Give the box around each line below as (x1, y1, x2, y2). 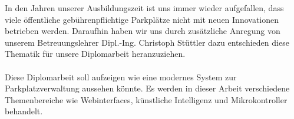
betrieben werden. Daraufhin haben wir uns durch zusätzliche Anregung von (5, 25, 280, 37)
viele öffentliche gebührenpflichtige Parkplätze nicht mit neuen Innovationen (5, 13, 279, 25)
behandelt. (5, 105, 43, 117)
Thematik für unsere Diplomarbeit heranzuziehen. (5, 47, 186, 60)
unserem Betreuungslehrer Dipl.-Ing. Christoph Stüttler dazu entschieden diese (5, 36, 289, 48)
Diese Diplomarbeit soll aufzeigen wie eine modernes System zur (5, 70, 237, 83)
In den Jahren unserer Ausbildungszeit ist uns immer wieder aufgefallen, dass (5, 2, 284, 13)
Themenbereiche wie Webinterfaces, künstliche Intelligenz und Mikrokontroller (5, 93, 288, 106)
